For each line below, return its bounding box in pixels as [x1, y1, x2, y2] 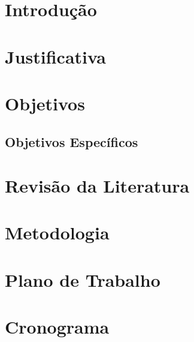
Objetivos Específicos [5, 132, 138, 151]
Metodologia [5, 220, 110, 245]
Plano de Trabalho [5, 267, 160, 292]
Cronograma [5, 314, 110, 339]
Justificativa [5, 44, 106, 68]
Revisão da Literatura [5, 173, 190, 198]
